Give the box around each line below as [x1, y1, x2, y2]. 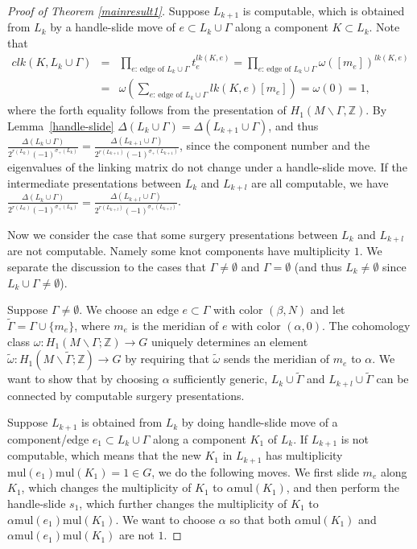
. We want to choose [115, 510, 216, 527]
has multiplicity [266, 447, 343, 464]
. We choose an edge [79, 301, 179, 318]
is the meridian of [131, 316, 219, 333]
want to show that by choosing [7, 370, 159, 387]
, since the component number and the [179, 137, 370, 154]
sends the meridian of [223, 350, 330, 367]
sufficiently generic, [173, 370, 268, 387]
